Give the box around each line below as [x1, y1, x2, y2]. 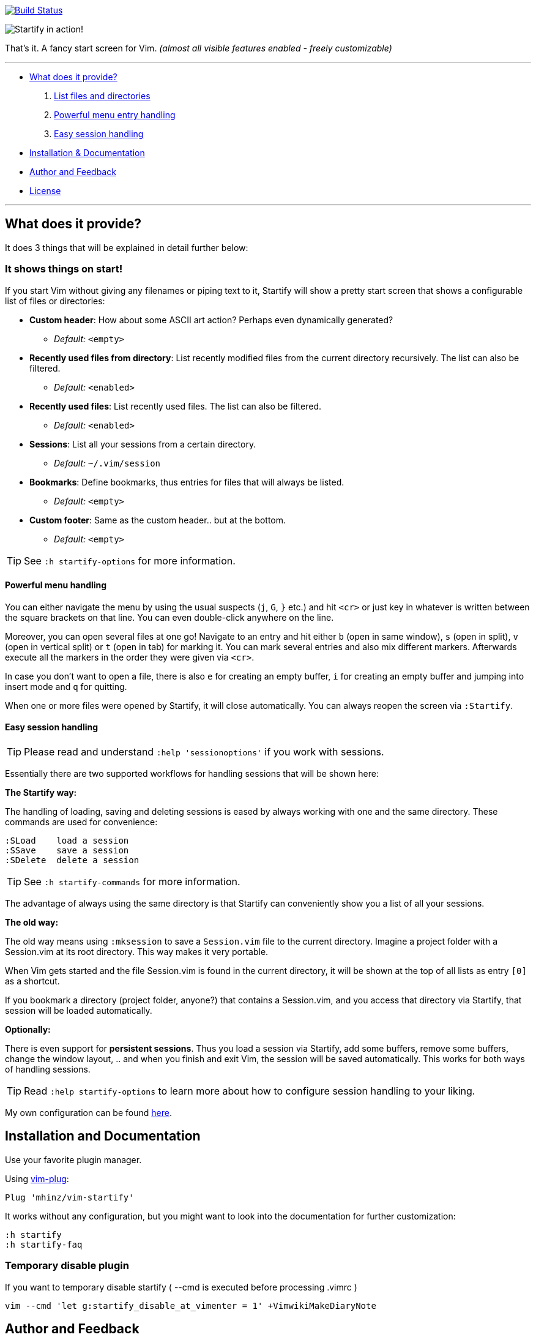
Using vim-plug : [5, 1173, 69, 1184]
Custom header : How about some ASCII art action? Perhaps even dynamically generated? [29, 314, 393, 325]
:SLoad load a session [5, 836, 129, 846]
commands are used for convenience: [5, 817, 158, 828]
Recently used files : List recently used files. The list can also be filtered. [29, 400, 322, 411]
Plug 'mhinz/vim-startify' [5, 1192, 134, 1202]
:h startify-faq [5, 1239, 83, 1249]
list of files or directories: [5, 295, 105, 306]
